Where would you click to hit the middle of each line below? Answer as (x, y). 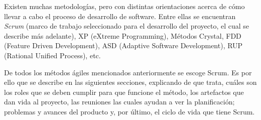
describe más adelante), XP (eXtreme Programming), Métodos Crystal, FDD (123, 35)
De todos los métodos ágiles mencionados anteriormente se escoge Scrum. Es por (128, 72)
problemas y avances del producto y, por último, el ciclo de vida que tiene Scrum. (129, 111)
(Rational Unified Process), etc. (52, 55)
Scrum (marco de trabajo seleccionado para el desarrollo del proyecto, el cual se (126, 26)
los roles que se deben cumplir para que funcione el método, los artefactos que (124, 92)
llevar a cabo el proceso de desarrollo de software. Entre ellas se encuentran (120, 16)
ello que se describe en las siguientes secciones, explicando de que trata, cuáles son (130, 82)
